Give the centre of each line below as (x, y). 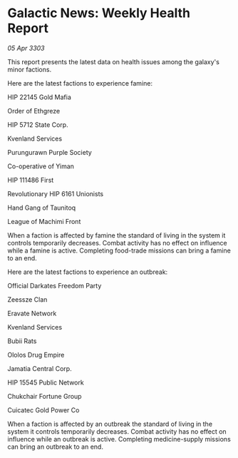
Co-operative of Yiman (41, 166)
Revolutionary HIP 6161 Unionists (56, 193)
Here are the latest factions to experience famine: (80, 83)
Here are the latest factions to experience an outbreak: (88, 272)
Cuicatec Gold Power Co (43, 410)
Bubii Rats (22, 341)
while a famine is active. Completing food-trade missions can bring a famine (119, 250)
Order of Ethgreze (34, 111)
